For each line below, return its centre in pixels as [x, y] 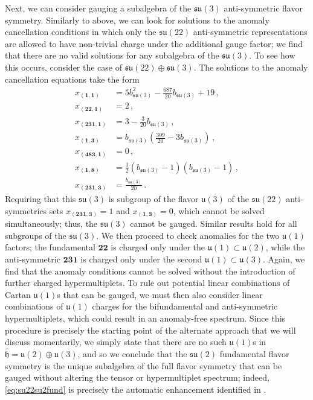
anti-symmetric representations [250, 32]
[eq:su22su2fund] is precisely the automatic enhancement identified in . [136, 389]
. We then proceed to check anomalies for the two [188, 235]
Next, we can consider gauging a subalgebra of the [98, 8]
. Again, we [284, 259]
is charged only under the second [141, 259]
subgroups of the [36, 235]
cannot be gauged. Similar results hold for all [214, 224]
